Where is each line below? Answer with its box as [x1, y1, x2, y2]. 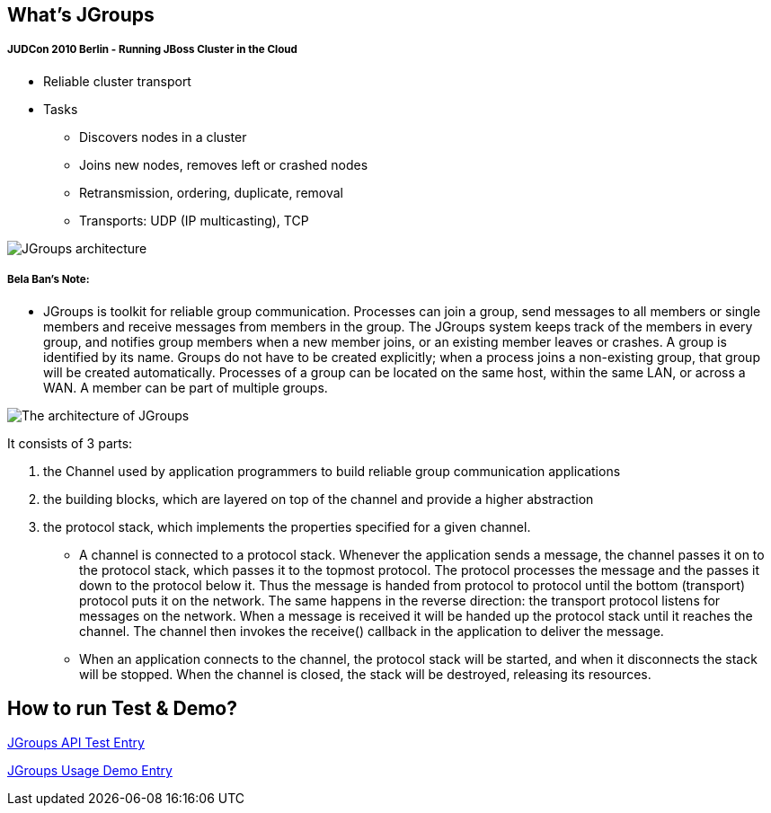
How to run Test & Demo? [7, 696, 237, 720]
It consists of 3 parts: [7, 435, 133, 451]
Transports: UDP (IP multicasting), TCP [79, 212, 309, 228]
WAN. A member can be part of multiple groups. [43, 379, 328, 395]
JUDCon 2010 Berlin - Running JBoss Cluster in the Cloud [7, 43, 297, 57]
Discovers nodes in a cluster [79, 128, 247, 145]
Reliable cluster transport [43, 73, 191, 89]
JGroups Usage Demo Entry [7, 763, 173, 779]
